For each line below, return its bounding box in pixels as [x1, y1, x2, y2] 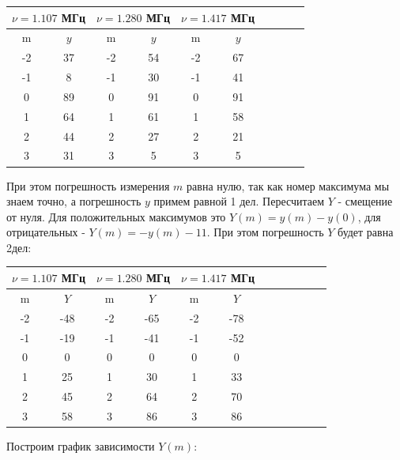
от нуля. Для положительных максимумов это [6, 208, 226, 224]
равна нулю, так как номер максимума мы [187, 177, 390, 194]
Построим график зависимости [6, 437, 155, 454]
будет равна [338, 224, 394, 240]
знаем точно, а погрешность [6, 193, 142, 209]
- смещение [338, 193, 393, 209]
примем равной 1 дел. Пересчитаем [153, 193, 325, 209]
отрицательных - [6, 224, 85, 240]
